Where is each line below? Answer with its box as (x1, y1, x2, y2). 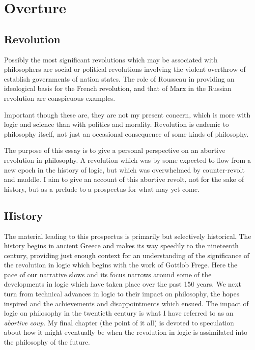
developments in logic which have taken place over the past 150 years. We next (4, 279, 241, 289)
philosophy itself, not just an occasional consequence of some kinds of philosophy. (4, 128, 249, 139)
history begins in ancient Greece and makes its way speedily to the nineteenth (4, 240, 239, 251)
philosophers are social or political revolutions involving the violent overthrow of (4, 64, 246, 74)
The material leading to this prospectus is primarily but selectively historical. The (4, 231, 251, 241)
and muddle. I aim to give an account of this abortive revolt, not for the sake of (4, 174, 244, 184)
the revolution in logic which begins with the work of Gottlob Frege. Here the (4, 260, 237, 270)
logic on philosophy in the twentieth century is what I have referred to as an (4, 308, 234, 318)
